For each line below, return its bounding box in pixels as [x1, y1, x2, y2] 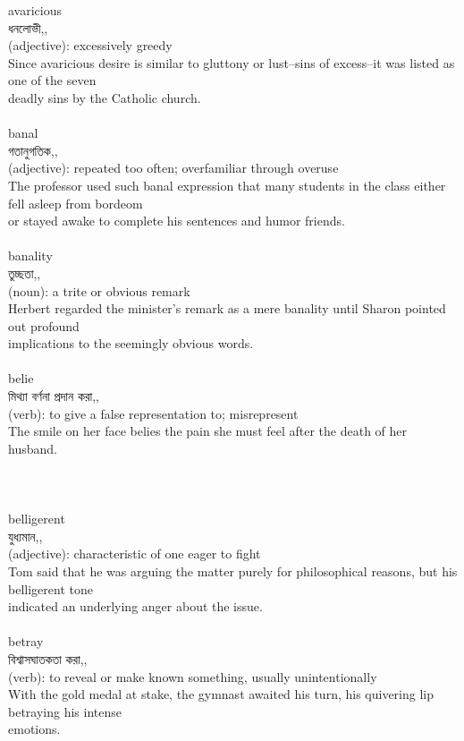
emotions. [8, 720, 61, 738]
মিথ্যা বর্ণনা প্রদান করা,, [8, 387, 99, 405]
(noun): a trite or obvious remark [8, 281, 190, 300]
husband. [8, 439, 57, 457]
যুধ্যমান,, [8, 526, 43, 545]
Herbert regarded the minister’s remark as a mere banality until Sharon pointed [8, 299, 446, 318]
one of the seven [8, 71, 97, 89]
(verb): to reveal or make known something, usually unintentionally [8, 667, 377, 686]
